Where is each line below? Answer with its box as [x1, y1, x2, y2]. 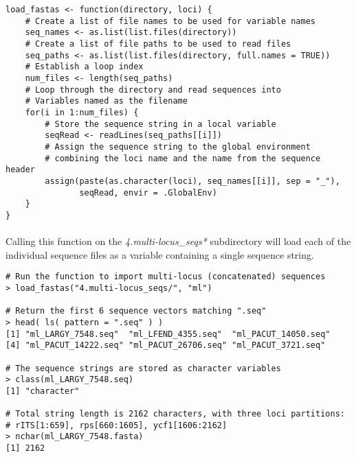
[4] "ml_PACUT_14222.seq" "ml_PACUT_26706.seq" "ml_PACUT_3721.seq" [5, 340, 326, 351]
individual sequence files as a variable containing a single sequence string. [5, 247, 314, 261]
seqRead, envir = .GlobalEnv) [79, 187, 217, 198]
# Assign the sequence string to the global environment [45, 141, 311, 152]
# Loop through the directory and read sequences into [25, 84, 281, 95]
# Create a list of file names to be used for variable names [25, 16, 316, 26]
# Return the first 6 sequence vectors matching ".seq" [5, 306, 267, 316]
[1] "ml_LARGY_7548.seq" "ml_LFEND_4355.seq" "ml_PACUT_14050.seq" [5, 329, 331, 339]
